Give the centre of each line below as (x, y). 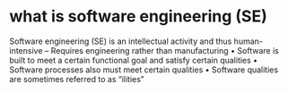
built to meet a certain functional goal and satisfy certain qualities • (134, 60)
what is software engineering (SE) (138, 17)
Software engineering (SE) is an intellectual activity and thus (121, 41)
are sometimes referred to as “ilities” (77, 79)
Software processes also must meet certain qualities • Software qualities (144, 70)
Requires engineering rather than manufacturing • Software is (165, 50)
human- (248, 41)
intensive (26, 50)
